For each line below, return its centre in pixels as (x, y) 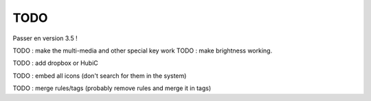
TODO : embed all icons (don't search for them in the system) (100, 76)
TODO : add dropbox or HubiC (56, 63)
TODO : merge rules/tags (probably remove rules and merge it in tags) (112, 88)
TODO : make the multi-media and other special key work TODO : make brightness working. (143, 50)
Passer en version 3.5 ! (45, 38)
